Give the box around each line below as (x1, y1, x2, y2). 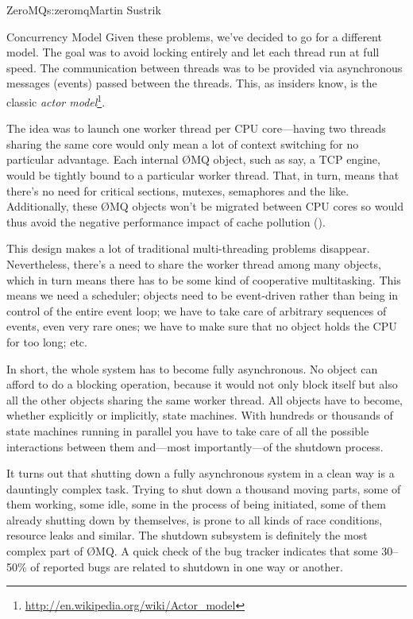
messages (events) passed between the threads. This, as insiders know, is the (6, 75, 377, 91)
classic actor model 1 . (6, 91, 106, 110)
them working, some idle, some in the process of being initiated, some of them (6, 496, 386, 513)
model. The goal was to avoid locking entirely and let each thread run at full (6, 44, 380, 60)
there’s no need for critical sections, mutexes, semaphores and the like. (6, 182, 349, 199)
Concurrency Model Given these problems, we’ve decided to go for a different (6, 28, 382, 44)
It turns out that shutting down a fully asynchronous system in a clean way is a (6, 465, 395, 482)
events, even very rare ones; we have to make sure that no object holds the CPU (6, 318, 397, 335)
